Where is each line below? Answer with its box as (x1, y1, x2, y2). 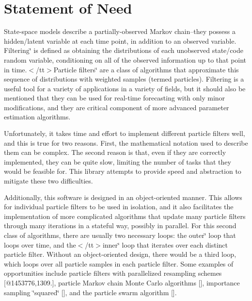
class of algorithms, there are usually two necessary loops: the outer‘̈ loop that (4, 230, 236, 240)
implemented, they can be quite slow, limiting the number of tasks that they (4, 156, 231, 167)
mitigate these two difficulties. (4, 176, 93, 186)
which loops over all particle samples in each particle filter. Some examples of (4, 258, 234, 268)
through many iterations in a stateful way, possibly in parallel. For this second (4, 220, 236, 231)
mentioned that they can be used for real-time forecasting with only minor (4, 93, 225, 103)
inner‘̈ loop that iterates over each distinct (102, 239, 228, 250)
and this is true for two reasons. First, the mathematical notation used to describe (4, 137, 248, 148)
